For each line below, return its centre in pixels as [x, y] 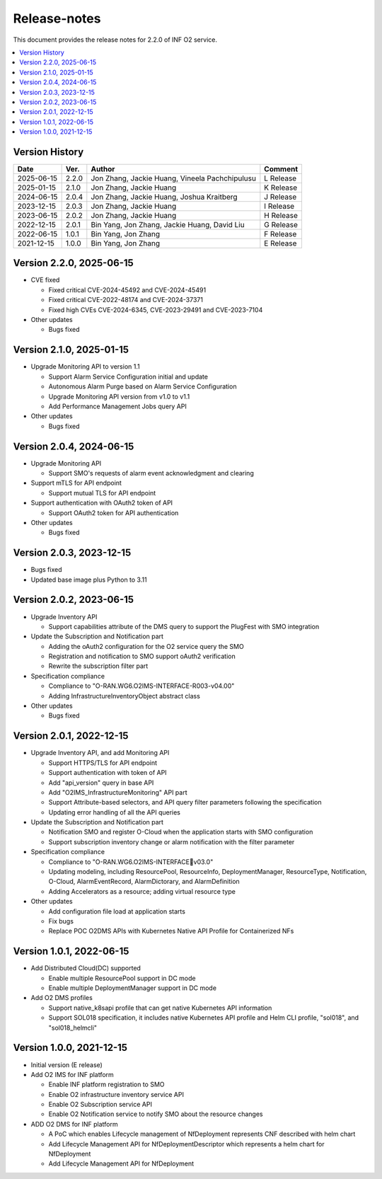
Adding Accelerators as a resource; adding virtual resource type [142, 891]
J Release [280, 197]
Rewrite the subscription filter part [98, 666]
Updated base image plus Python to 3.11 [89, 580]
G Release [281, 224]
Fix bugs [61, 921]
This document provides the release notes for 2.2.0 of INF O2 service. [115, 40]
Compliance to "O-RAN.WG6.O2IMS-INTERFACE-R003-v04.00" [141, 686]
